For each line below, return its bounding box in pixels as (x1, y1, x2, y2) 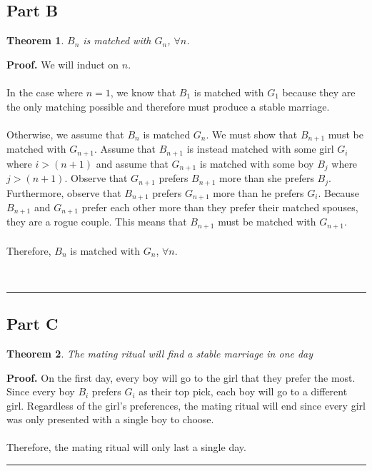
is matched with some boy (199, 156, 314, 171)
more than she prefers (219, 171, 314, 186)
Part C (6, 313, 59, 335)
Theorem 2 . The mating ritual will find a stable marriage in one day (6, 345, 313, 360)
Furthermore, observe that (6, 185, 121, 200)
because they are (282, 84, 356, 99)
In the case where (6, 84, 84, 99)
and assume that (96, 156, 169, 171)
